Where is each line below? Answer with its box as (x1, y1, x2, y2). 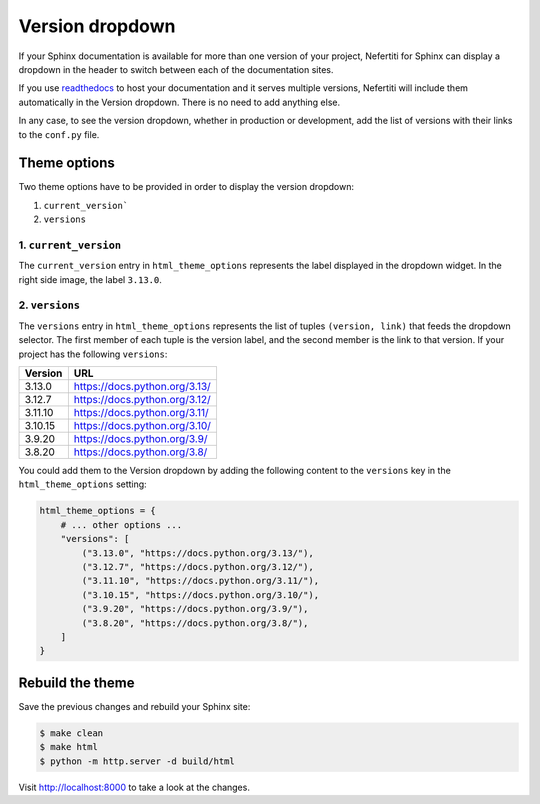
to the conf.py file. (18, 128, 100, 140)
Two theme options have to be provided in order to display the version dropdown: (18, 181, 355, 193)
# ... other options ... (60, 519, 183, 530)
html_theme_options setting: (18, 478, 147, 490)
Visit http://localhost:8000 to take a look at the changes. (18, 781, 250, 793)
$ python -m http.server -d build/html (39, 755, 235, 767)
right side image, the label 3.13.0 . (18, 273, 162, 285)
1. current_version (18, 238, 122, 252)
